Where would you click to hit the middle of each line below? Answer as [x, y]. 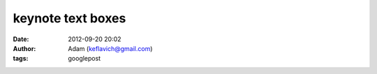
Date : [21, 39]
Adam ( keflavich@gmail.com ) [110, 48]
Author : [24, 48]
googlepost [84, 59]
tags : [21, 59]
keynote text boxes [69, 18]
